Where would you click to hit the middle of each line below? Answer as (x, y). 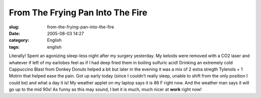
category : (19, 40)
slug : (14, 27)
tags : (14, 47)
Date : (14, 33)
